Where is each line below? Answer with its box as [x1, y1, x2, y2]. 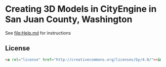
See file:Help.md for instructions [5, 30, 71, 36]
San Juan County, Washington [5, 14, 132, 25]
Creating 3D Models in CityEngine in [5, 3, 157, 15]
